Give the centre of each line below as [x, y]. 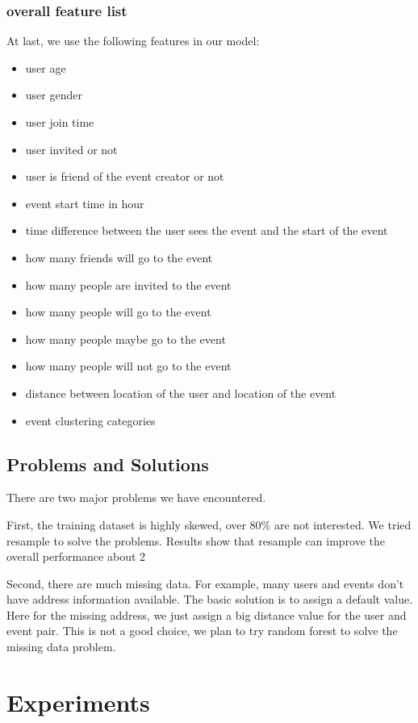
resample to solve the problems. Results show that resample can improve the [196, 540]
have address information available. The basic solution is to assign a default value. [210, 599]
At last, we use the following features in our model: [133, 41]
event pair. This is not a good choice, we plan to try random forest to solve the [202, 631]
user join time [60, 122]
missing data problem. [61, 647]
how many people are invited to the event [128, 284]
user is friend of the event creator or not [125, 176]
